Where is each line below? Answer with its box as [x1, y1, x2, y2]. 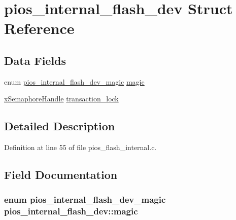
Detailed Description [4, 118, 115, 134]
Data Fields [4, 52, 66, 68]
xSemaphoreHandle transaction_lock [4, 93, 119, 104]
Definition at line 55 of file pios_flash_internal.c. [4, 142, 157, 153]
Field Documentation [4, 167, 118, 182]
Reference [4, 18, 75, 39]
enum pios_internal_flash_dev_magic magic [4, 76, 145, 87]
